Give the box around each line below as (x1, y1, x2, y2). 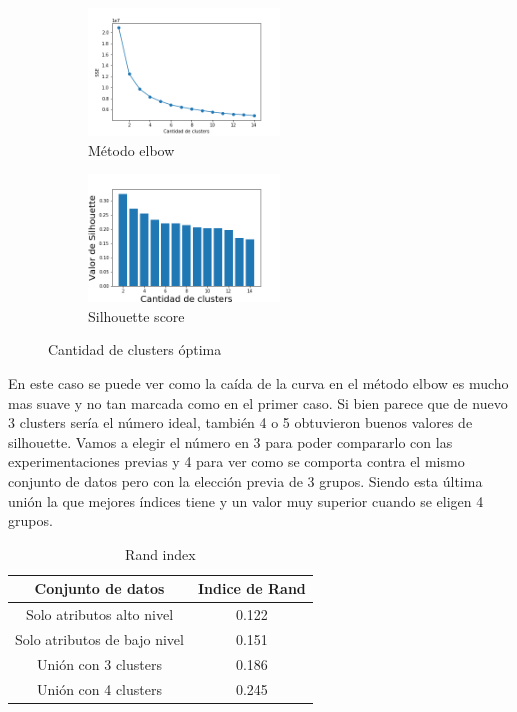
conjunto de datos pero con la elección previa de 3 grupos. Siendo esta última (8, 470, 483, 491)
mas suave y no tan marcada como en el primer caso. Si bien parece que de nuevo (8, 392, 508, 413)
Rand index (125, 543, 196, 564)
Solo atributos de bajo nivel (15, 629, 184, 649)
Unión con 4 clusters (36, 678, 162, 699)
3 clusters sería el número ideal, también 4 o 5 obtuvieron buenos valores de (8, 412, 473, 433)
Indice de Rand (197, 578, 306, 599)
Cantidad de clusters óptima (48, 339, 222, 360)
